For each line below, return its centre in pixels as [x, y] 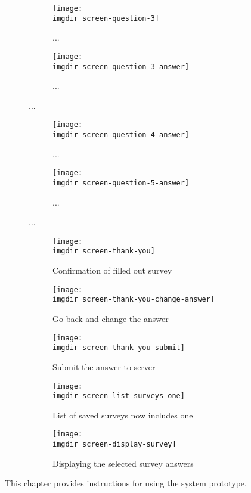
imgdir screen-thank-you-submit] [119, 348]
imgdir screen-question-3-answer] [121, 66]
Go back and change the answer [111, 319]
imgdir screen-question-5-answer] [121, 183]
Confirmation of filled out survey [112, 270]
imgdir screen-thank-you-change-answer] [134, 300]
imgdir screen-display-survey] [114, 444]
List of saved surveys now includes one [123, 415]
